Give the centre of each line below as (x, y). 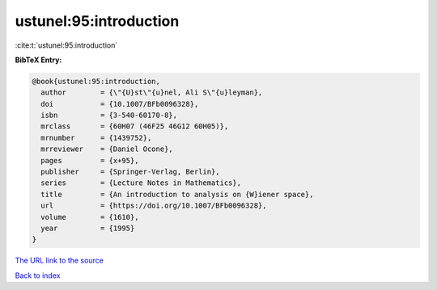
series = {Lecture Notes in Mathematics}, (141, 183)
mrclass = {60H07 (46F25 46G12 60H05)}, (135, 126)
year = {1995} (88, 228)
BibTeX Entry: (38, 60)
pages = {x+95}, (90, 160)
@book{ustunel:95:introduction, (96, 81)
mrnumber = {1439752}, (96, 138)
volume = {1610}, (90, 217)
